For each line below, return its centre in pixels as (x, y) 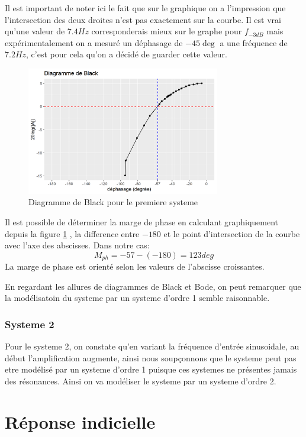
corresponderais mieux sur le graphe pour (167, 31)
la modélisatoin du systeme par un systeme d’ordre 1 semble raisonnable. (137, 298)
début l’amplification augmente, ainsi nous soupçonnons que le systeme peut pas (151, 357)
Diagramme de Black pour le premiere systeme (113, 202)
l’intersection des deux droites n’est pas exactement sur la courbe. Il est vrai (143, 19)
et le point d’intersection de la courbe (232, 233)
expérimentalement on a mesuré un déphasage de (94, 42)
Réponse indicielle (80, 421)
